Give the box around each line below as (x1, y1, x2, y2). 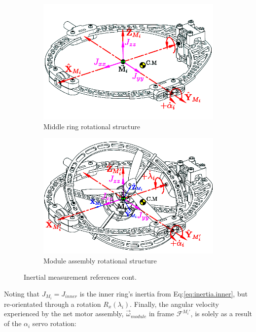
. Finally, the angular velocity (130, 298, 219, 309)
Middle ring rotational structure (43, 121, 140, 131)
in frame (148, 308, 174, 319)
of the (4, 318, 22, 329)
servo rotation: (32, 318, 76, 329)
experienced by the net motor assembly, (4, 308, 124, 319)
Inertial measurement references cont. (24, 272, 137, 282)
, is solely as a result (190, 308, 252, 319)
